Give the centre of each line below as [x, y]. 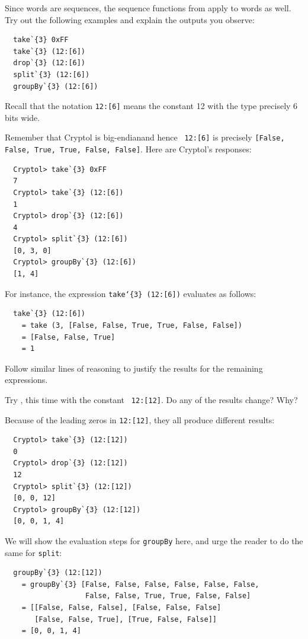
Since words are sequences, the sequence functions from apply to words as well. [148, 8]
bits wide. [23, 117]
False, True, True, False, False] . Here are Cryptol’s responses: [128, 149]
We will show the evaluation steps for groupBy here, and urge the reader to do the [154, 540]
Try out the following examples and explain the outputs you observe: [130, 19]
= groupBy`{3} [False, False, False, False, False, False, [140, 584]
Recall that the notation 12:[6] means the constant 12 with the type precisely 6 [151, 106]
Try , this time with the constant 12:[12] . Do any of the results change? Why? [151, 399]
